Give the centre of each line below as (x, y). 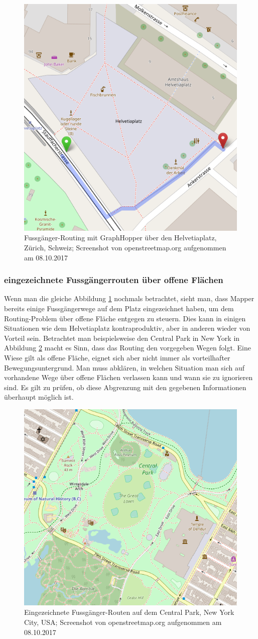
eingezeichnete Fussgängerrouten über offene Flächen (114, 280)
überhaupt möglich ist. (39, 397)
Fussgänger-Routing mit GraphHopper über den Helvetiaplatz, (120, 238)
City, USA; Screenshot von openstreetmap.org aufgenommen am (123, 622)
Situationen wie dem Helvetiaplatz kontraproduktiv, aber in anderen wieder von (127, 328)
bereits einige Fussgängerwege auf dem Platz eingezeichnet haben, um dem (119, 308)
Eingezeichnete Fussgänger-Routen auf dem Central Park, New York (129, 612)
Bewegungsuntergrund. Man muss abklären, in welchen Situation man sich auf (124, 367)
